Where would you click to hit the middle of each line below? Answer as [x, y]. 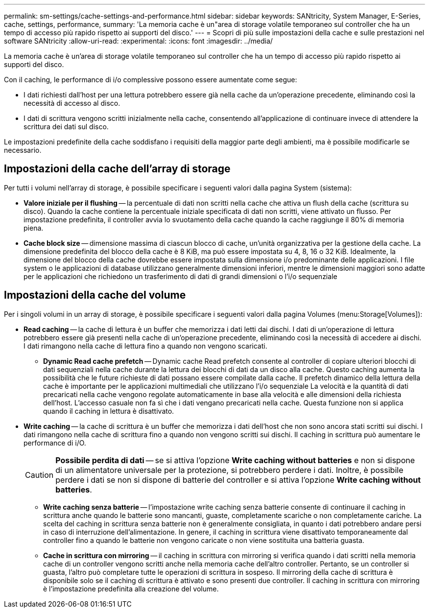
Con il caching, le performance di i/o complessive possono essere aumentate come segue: [151, 80]
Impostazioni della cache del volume [95, 295]
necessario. [23, 150]
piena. [34, 228]
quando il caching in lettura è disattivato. [109, 411]
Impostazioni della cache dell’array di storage [117, 169]
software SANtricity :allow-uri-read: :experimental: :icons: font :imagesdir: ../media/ [138, 41]
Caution [39, 475]
